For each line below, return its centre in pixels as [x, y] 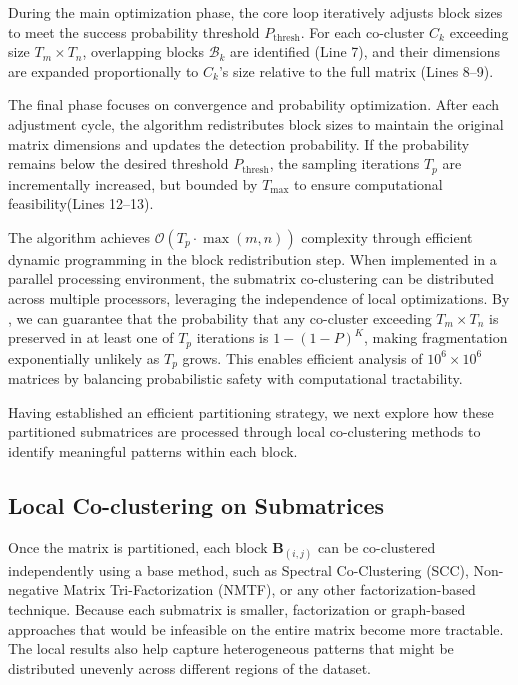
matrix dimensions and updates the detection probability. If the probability [239, 143]
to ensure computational [368, 183]
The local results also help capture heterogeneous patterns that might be [231, 648]
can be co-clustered [377, 546]
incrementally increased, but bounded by [133, 183]
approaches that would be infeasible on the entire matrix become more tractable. [256, 628]
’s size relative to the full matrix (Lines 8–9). [356, 70]
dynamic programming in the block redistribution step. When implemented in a [252, 258]
